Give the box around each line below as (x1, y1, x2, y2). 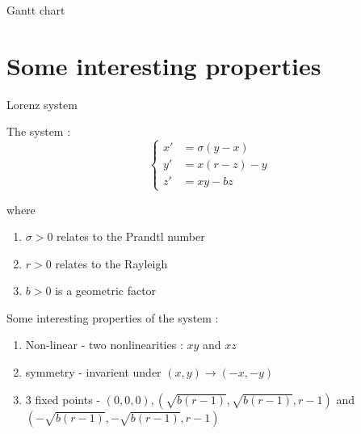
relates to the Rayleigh (55, 255, 168, 272)
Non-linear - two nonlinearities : (25, 336, 183, 353)
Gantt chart (6, 2, 65, 18)
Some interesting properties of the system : (6, 309, 219, 326)
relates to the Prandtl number (57, 228, 205, 245)
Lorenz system (6, 95, 78, 112)
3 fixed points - (25, 390, 101, 407)
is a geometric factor (55, 282, 157, 299)
